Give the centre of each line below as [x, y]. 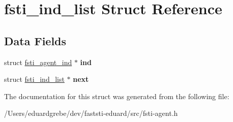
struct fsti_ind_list [34, 79]
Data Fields [35, 40]
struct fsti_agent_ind [38, 62]
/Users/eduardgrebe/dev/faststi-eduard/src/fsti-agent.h [91, 113]
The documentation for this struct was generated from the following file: [117, 96]
